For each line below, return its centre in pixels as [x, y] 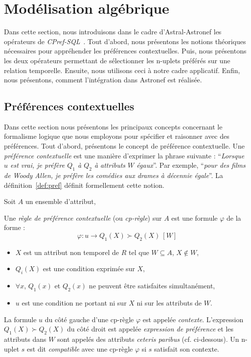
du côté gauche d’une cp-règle [89, 319]
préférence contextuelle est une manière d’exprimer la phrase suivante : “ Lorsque [124, 155]
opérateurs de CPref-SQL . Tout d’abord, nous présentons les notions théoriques [125, 41]
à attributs [110, 165]
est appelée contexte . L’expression [193, 319]
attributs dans [25, 339]
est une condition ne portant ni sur [74, 303]
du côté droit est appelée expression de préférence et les [150, 329]
